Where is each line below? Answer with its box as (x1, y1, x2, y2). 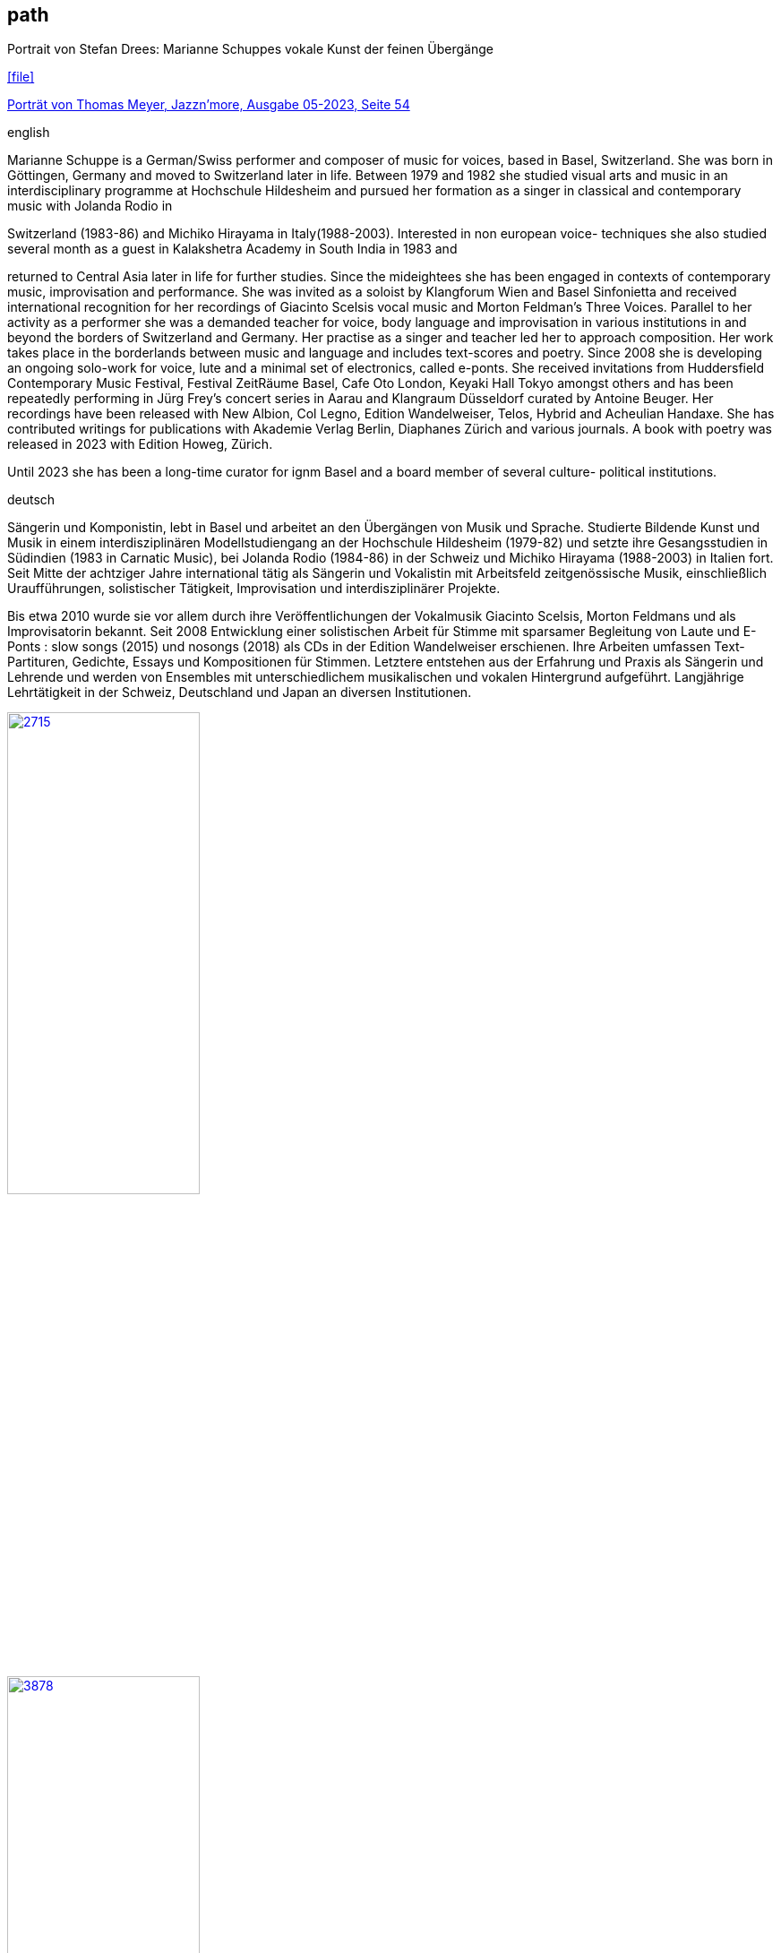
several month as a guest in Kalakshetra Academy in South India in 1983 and (7, 241, 458, 257)
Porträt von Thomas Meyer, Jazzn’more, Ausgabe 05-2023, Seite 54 (7, 97, 410, 113)
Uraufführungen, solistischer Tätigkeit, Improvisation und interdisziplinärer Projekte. (7, 581, 501, 597)
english (7, 125, 50, 141)
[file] (7, 69, 35, 85)
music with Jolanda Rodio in (7, 198, 173, 214)
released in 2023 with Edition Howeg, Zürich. (7, 436, 273, 452)
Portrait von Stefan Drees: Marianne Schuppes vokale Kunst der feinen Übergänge (7, 41, 493, 57)
